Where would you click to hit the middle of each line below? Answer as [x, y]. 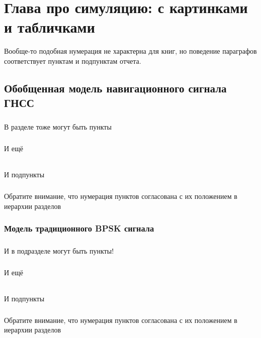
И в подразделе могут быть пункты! [59, 250]
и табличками [50, 27]
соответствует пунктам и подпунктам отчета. [73, 61]
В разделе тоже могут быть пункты [58, 127]
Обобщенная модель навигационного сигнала [115, 88]
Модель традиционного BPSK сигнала [79, 228]
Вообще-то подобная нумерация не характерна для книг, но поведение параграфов [130, 51]
